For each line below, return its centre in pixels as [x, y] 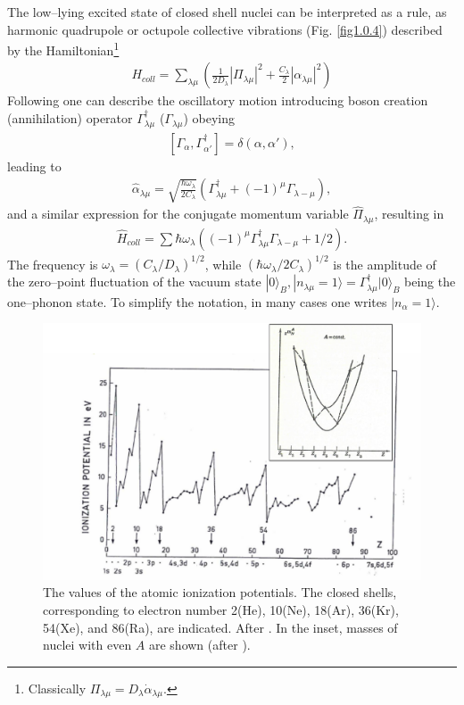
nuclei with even [87, 645]
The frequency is [53, 264]
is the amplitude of [385, 264]
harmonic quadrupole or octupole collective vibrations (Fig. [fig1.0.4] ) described [225, 29]
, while [223, 264]
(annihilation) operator [70, 118]
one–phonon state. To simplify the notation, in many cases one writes [197, 301]
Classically [57, 688]
